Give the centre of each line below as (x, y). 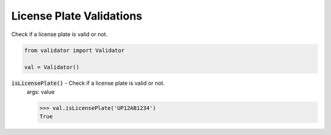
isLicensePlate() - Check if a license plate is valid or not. (88, 83)
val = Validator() (52, 67)
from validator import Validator (74, 50)
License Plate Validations (77, 16)
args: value (41, 92)
